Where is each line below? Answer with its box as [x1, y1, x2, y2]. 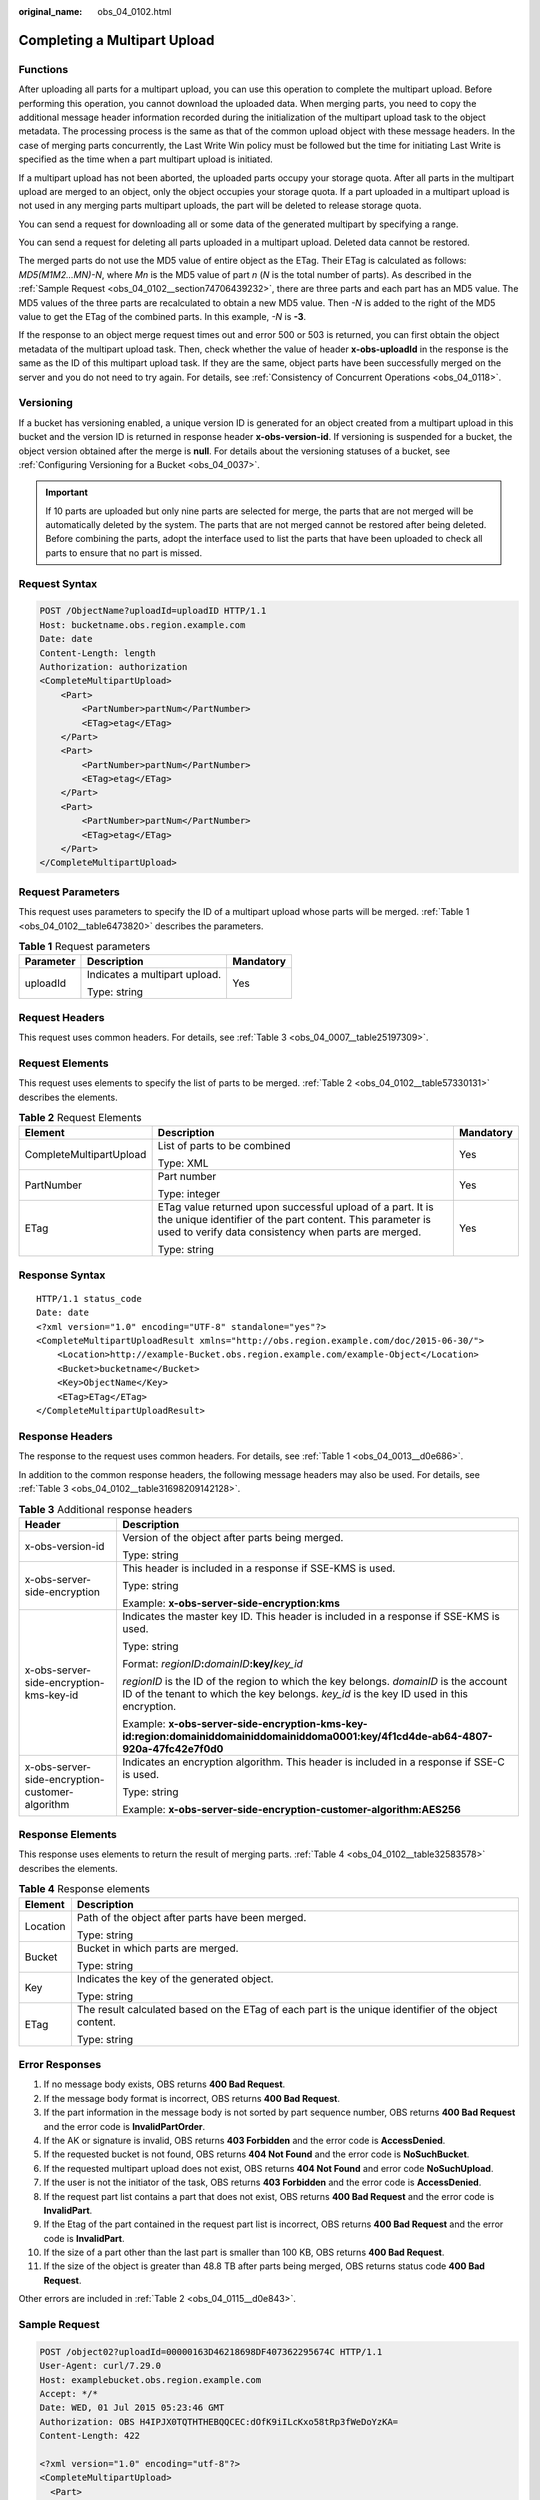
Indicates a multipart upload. [86, 968, 222, 982]
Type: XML [157, 1156, 209, 1170]
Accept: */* [39, 2388, 99, 2399]
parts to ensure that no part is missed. [45, 546, 203, 559]
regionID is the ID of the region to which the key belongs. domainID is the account [121, 1674, 508, 1688]
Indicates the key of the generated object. [76, 1971, 274, 1985]
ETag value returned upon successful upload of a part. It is [157, 1200, 434, 1214]
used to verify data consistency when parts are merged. [157, 1225, 422, 1239]
